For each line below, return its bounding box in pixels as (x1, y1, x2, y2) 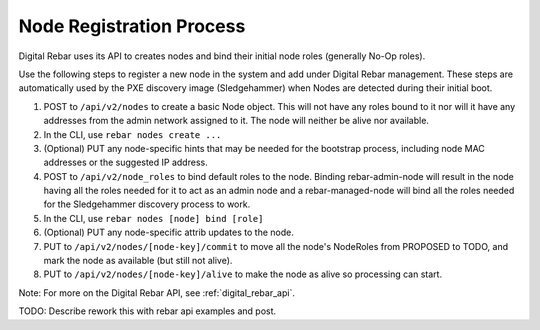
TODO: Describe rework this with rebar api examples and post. (18, 305, 277, 317)
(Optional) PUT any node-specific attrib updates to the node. (43, 226, 294, 239)
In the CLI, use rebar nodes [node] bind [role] (43, 212, 264, 224)
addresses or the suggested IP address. (43, 156, 209, 169)
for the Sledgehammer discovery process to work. (43, 198, 251, 210)
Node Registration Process (18, 15, 246, 37)
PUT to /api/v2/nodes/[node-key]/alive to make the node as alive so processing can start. (43, 268, 443, 280)
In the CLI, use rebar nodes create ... (43, 128, 222, 140)
